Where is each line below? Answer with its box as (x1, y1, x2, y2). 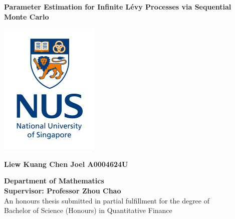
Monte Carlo (4, 11, 49, 22)
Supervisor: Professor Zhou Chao (4, 185, 121, 195)
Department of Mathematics (4, 175, 104, 186)
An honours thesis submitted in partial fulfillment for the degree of (4, 195, 210, 205)
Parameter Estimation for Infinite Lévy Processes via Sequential (4, 2, 231, 12)
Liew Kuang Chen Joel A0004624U (4, 158, 128, 169)
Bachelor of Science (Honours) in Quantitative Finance (4, 205, 172, 215)
